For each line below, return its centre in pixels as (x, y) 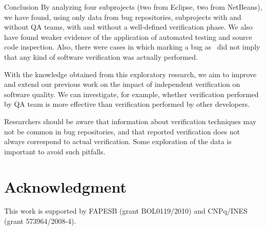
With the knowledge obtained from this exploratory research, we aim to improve (130, 74)
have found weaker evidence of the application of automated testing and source (128, 37)
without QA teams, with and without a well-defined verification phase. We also (128, 27)
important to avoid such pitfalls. (55, 151)
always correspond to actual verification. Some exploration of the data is (118, 141)
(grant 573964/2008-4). (40, 221)
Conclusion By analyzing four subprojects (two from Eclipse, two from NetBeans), (133, 7)
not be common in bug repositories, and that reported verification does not (122, 131)
